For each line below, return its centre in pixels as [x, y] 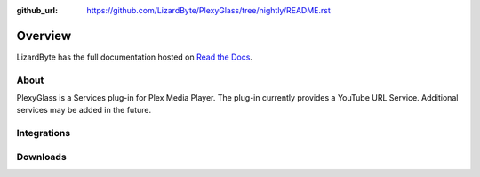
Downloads [41, 157]
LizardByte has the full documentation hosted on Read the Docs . [135, 57]
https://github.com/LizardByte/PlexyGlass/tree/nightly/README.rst [208, 10]
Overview [44, 36]
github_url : [37, 10]
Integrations [44, 133]
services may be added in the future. [84, 110]
